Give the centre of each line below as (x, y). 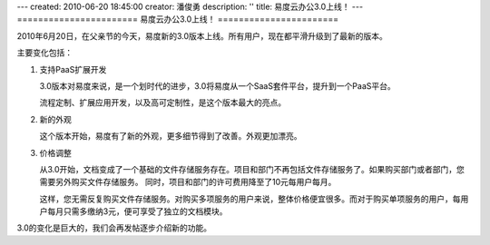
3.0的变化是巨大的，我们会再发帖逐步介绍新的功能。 (114, 228)
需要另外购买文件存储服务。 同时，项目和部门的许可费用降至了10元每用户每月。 (188, 182)
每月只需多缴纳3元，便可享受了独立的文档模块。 (137, 211)
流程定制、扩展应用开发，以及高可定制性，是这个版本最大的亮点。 (162, 103)
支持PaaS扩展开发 (73, 69)
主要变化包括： (44, 53)
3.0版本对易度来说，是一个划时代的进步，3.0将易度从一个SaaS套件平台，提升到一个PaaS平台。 (218, 85)
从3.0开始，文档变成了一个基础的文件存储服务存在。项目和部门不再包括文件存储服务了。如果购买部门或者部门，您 (252, 169)
